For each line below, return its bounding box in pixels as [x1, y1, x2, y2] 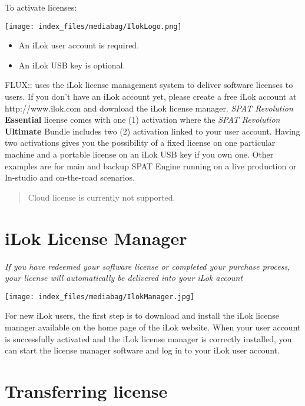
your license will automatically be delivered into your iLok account [5, 271, 243, 284]
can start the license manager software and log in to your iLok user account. [5, 344, 280, 356]
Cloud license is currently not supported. [28, 191, 175, 203]
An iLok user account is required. [18, 39, 140, 51]
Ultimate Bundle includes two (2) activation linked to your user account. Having [5, 125, 300, 137]
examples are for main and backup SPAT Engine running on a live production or [5, 159, 297, 172]
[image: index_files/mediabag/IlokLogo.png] [5, 22, 182, 31]
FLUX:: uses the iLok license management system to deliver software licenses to [5, 78, 293, 91]
